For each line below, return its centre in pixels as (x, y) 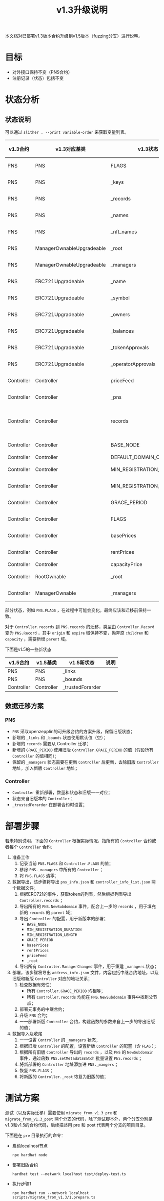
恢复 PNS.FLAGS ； (37, 1071)
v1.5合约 (19, 663)
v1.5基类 (47, 663)
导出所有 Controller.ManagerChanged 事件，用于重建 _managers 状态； (89, 966)
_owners (120, 315)
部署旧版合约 (25, 1165)
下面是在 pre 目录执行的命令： (35, 1135)
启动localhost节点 (30, 1146)
